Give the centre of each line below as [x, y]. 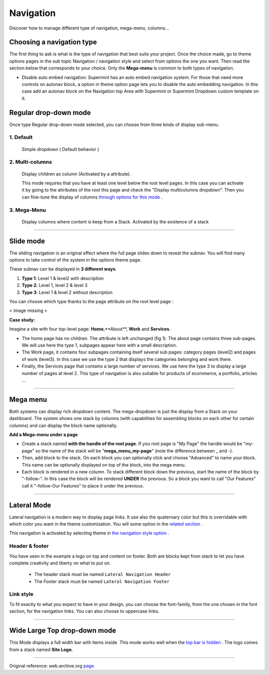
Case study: [22, 319]
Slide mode [27, 241]
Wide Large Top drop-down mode [63, 631]
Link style [21, 594]
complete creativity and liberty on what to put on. [60, 563]
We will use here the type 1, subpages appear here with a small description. [99, 345]
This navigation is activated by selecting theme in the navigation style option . [89, 533]
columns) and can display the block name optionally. [63, 425]
